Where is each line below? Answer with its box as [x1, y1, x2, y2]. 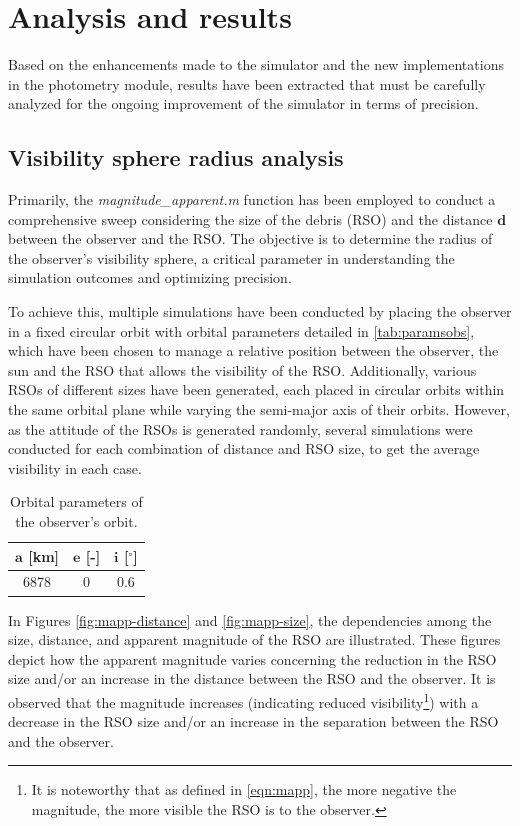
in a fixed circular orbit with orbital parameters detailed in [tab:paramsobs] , [8, 320, 475, 341]
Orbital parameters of [9, 491, 143, 512]
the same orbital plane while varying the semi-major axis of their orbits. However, [8, 399, 510, 420]
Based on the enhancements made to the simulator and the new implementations [8, 54, 504, 75]
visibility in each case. [8, 457, 142, 478]
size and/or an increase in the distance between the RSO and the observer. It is [8, 668, 496, 689]
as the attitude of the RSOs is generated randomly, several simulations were [8, 418, 473, 439]
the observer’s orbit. [15, 511, 138, 532]
